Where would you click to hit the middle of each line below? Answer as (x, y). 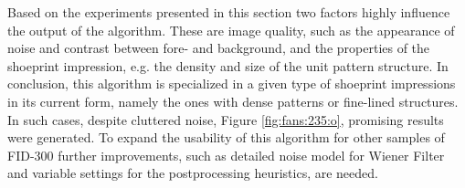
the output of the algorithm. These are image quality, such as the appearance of (231, 30)
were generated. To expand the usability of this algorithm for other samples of (226, 137)
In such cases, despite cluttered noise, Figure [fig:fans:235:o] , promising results (226, 119)
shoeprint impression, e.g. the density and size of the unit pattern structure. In (228, 65)
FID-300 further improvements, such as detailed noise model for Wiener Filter (226, 155)
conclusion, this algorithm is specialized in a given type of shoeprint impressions (232, 84)
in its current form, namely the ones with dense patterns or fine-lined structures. (233, 101)
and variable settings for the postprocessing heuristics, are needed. (193, 173)
